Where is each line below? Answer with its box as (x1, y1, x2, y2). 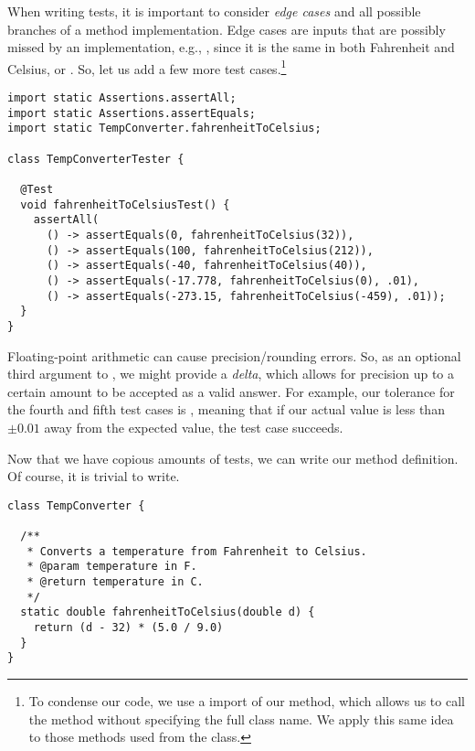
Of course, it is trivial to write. (7, 467, 180, 486)
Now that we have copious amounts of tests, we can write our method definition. (7, 448, 459, 467)
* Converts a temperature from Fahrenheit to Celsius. (26, 544, 367, 558)
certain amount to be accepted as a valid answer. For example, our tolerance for (7, 381, 455, 401)
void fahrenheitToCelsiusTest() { (20, 198, 230, 211)
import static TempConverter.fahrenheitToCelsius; (7, 122, 322, 135)
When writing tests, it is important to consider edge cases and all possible (7, 2, 421, 20)
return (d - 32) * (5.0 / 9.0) (33, 620, 224, 634)
